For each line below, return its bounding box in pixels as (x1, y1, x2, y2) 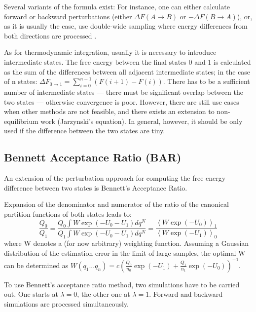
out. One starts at (4, 289, 58, 299)
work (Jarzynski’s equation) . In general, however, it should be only (40, 116, 243, 126)
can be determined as (4, 260, 69, 270)
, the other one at (77, 289, 130, 299)
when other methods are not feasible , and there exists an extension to (4, 106, 215, 117)
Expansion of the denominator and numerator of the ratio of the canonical (4, 199, 229, 209)
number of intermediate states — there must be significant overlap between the (4, 86, 243, 97)
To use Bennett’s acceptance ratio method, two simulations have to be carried (4, 279, 240, 289)
